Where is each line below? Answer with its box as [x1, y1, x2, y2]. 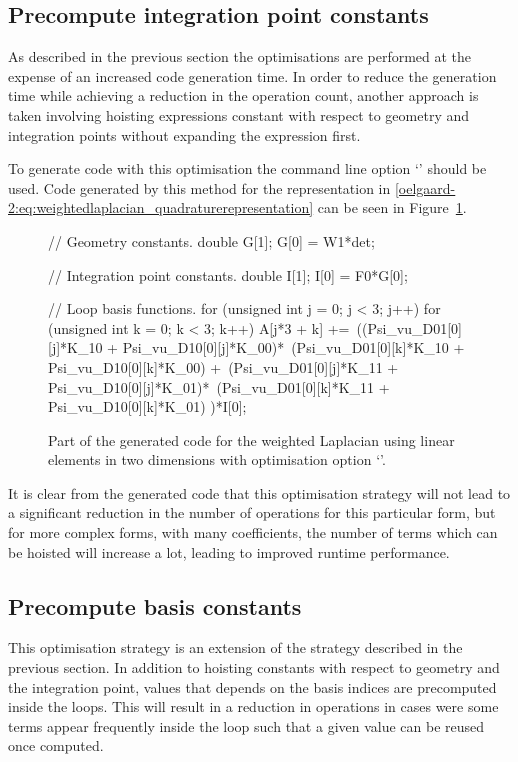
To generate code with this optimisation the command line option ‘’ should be [8, 158, 487, 179]
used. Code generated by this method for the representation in [8, 177, 391, 198]
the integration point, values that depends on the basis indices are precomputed [8, 676, 497, 697]
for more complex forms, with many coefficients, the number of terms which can [8, 522, 498, 543]
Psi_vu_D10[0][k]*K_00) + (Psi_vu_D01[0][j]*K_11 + [48, 356, 399, 377]
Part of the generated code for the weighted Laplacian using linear [48, 429, 455, 450]
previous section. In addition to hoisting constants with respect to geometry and [8, 657, 500, 678]
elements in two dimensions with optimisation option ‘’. [48, 449, 386, 470]
